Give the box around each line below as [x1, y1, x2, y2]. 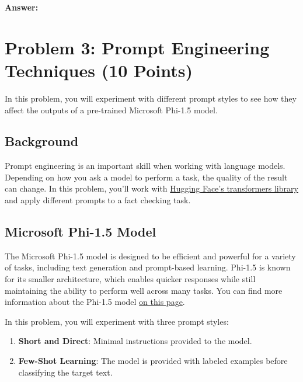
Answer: [5, 1, 39, 13]
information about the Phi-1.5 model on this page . [5, 296, 185, 308]
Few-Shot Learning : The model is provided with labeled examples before [18, 355, 288, 367]
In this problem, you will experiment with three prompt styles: [5, 315, 229, 327]
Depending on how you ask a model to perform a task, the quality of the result [5, 171, 288, 183]
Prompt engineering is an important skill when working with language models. [5, 159, 285, 172]
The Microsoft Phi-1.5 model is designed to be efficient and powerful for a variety [5, 249, 296, 262]
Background [5, 132, 79, 150]
